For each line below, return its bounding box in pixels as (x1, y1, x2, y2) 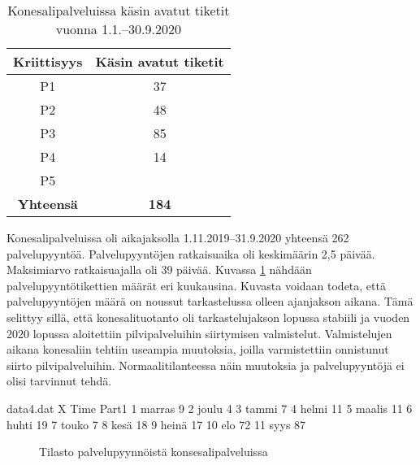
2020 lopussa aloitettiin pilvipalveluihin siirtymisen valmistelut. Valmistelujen (6, 324, 392, 341)
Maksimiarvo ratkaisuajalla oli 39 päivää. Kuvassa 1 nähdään (6, 261, 312, 278)
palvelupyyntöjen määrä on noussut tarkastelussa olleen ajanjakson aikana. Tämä (6, 293, 414, 310)
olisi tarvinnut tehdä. (6, 372, 112, 389)
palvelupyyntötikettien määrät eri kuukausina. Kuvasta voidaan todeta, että (6, 276, 386, 293)
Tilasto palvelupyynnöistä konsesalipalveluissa (39, 443, 268, 460)
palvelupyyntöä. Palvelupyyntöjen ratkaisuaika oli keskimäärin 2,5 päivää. (6, 245, 375, 262)
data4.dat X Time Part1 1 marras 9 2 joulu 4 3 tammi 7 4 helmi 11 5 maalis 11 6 (6, 399, 413, 416)
